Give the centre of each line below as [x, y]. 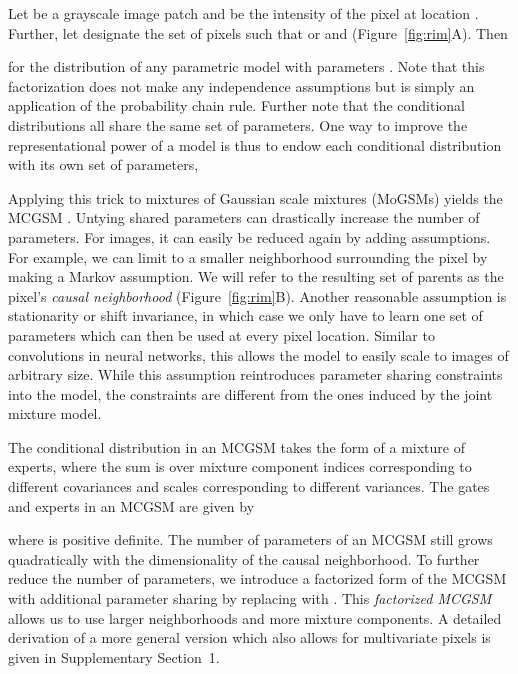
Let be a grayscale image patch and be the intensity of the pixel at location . [243, 13]
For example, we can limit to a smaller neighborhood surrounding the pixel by [248, 256]
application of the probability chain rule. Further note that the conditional [237, 105]
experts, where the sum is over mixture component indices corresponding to [240, 466]
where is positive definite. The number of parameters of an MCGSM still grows [250, 539]
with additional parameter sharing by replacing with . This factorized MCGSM [250, 598]
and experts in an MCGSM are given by [131, 505]
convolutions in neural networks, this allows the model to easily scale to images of [258, 354]
